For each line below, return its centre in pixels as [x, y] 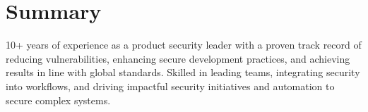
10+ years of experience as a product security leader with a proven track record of [184, 45]
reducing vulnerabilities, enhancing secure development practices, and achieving [178, 58]
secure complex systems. [58, 100]
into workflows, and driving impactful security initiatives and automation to [170, 86]
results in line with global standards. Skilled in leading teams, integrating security [183, 72]
